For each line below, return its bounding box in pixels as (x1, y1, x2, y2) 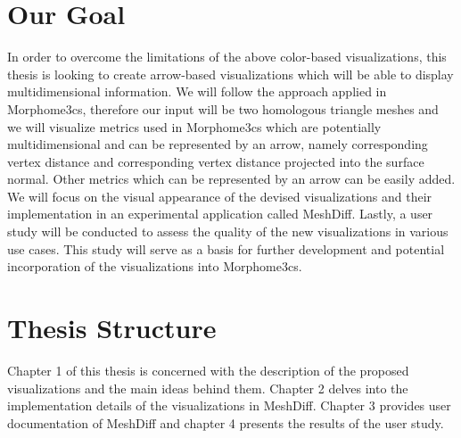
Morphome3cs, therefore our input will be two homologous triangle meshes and (7, 99, 439, 118)
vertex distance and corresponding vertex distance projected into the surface (7, 152, 424, 170)
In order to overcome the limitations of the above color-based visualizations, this (7, 47, 447, 66)
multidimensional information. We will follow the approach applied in (7, 82, 387, 101)
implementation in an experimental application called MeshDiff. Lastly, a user (7, 204, 433, 223)
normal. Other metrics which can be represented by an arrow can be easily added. (7, 169, 456, 188)
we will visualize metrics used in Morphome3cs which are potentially (7, 117, 382, 136)
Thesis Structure (7, 310, 217, 346)
